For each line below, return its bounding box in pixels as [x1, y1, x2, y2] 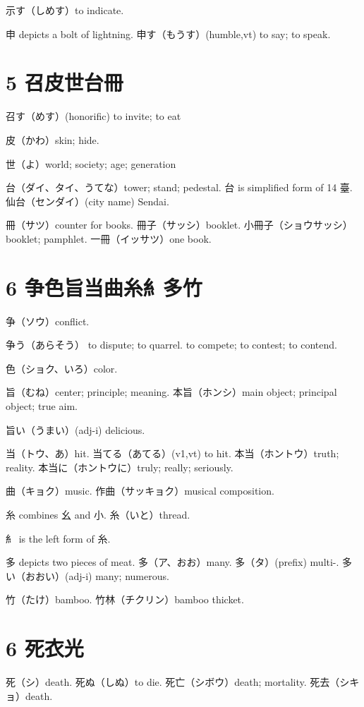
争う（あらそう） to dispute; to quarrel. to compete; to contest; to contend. [6, 337, 337, 352]
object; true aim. [6, 398, 78, 413]
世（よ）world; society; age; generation [6, 156, 176, 171]
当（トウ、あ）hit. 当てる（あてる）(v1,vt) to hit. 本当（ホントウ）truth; [6, 446, 339, 461]
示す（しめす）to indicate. [6, 3, 124, 17]
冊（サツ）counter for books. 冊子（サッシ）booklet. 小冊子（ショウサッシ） [6, 217, 353, 232]
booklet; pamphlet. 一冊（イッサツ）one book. [6, 231, 212, 246]
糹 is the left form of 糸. [6, 531, 111, 545]
